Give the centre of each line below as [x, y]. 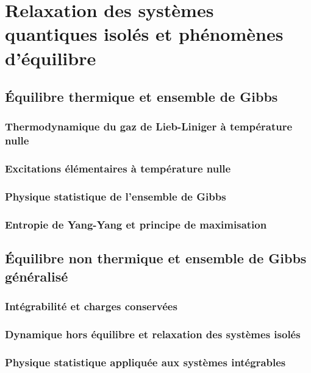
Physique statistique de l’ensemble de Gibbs [116, 197]
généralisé [37, 276]
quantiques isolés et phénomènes [144, 34]
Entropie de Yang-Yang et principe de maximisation [136, 224]
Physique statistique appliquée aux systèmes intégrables [145, 362]
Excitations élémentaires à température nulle [118, 169]
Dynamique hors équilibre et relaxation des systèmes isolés [153, 334]
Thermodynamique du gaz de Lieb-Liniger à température [149, 126]
